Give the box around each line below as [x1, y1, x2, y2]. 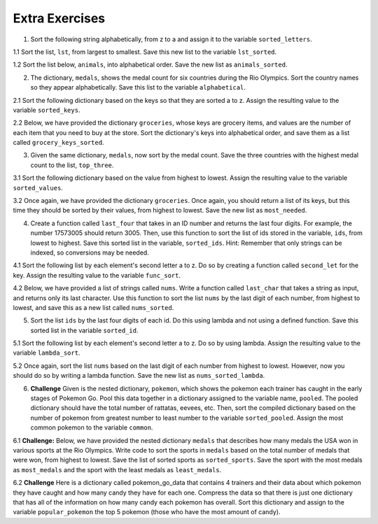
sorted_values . [13, 183, 63, 192]
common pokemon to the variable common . [30, 423, 153, 432]
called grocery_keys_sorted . [13, 139, 104, 147]
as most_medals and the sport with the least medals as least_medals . [13, 465, 222, 474]
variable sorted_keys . [13, 106, 80, 114]
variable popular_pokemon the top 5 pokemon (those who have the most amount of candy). [13, 508, 281, 516]
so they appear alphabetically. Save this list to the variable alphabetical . [30, 83, 246, 92]
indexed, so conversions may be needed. [30, 248, 150, 257]
